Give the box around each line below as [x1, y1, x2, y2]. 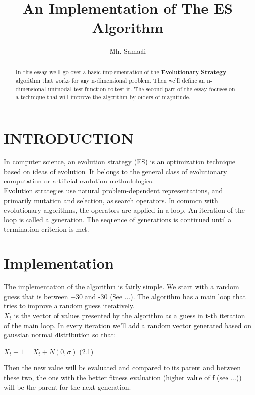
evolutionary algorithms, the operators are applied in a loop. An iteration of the [4, 205, 245, 215]
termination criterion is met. [4, 224, 89, 234]
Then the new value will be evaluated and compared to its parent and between [4, 363, 241, 373]
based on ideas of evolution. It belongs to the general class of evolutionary [4, 166, 227, 176]
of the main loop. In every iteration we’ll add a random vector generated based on [4, 320, 252, 330]
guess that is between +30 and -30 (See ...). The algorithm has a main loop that [4, 291, 246, 301]
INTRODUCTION [4, 128, 134, 148]
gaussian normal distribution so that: [4, 330, 115, 340]
